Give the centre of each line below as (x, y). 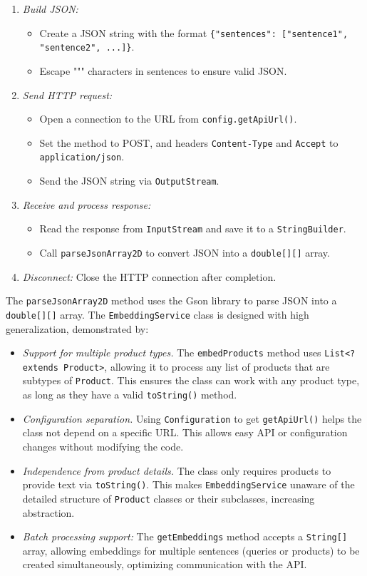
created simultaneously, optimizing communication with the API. (165, 564)
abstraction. (48, 512)
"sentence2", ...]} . (87, 47)
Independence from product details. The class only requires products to (177, 470)
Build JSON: (50, 9)
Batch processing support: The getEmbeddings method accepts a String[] (185, 536)
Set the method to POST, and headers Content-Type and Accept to (189, 142)
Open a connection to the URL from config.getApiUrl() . (168, 119)
